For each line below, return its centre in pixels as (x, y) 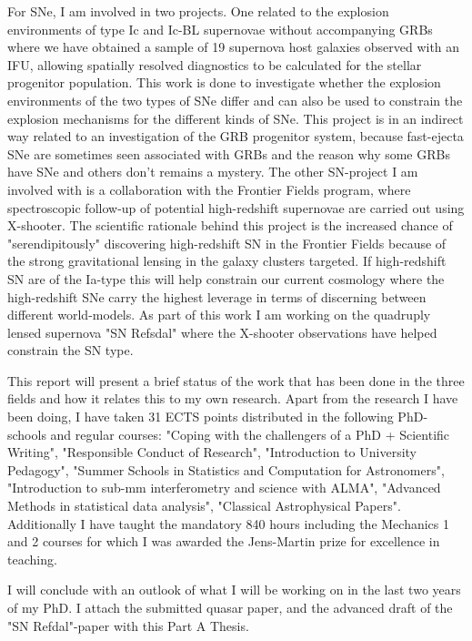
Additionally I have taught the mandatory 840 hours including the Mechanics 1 (228, 523)
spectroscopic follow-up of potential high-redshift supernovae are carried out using (236, 207)
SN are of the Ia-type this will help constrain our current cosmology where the (226, 278)
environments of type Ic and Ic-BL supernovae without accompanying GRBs (220, 29)
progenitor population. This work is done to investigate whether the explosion (224, 82)
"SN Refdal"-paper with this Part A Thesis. (128, 625)
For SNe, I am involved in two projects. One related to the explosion (198, 11)
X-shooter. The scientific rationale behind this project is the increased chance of (230, 225)
